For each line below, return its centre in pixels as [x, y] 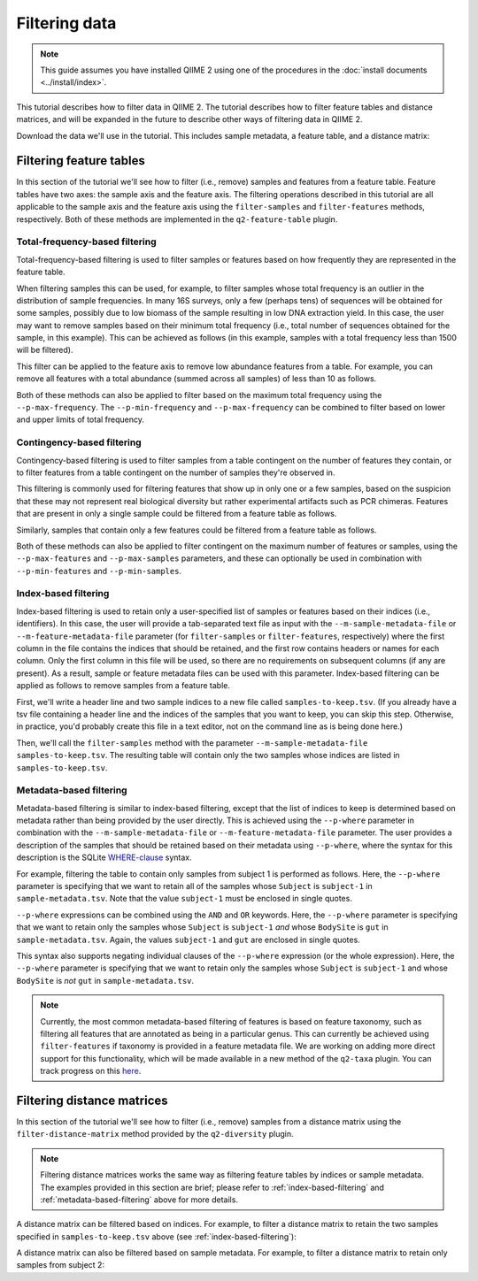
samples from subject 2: [61, 1265]
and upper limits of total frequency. [81, 419]
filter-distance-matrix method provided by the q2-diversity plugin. [155, 1134]
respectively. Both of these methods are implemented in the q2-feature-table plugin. [177, 219]
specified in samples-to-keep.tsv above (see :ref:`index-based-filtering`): [156, 1236]
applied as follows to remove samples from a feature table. [123, 686]
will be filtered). [45, 350]
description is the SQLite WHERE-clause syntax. [104, 857]
